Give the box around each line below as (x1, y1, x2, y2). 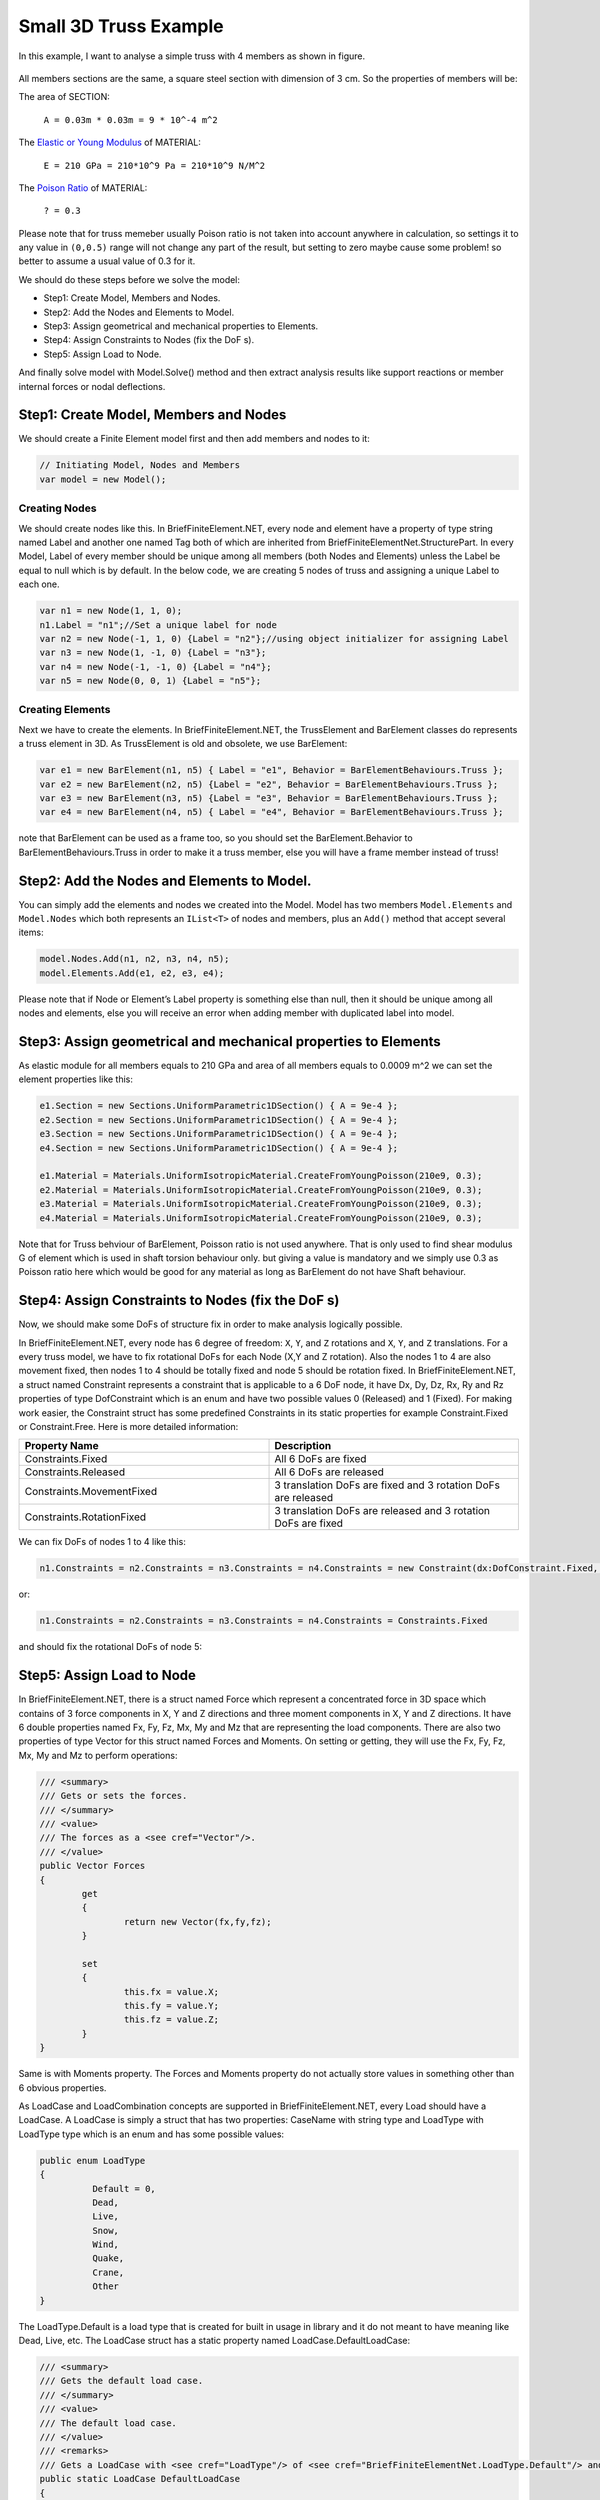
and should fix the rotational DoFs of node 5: (18, 1641, 203, 1653)
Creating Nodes (18, 501, 97, 515)
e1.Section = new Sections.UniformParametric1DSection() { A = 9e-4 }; (39, 1100, 399, 1112)
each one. (18, 578, 60, 590)
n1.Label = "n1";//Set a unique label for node (39, 619, 277, 630)
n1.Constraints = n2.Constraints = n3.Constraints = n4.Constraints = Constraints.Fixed (39, 1615, 489, 1627)
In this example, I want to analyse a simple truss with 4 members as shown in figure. (18, 50, 365, 62)
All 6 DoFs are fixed (274, 1452, 367, 1466)
